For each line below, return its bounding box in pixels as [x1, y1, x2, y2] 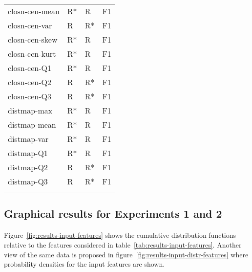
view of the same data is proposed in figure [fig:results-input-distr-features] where [4, 249, 249, 259]
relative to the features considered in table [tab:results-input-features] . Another [4, 239, 242, 249]
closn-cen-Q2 [8, 76, 51, 88]
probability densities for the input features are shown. [4, 259, 165, 269]
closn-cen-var [8, 20, 52, 31]
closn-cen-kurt [8, 48, 56, 59]
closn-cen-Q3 [8, 91, 51, 102]
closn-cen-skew [8, 34, 58, 45]
